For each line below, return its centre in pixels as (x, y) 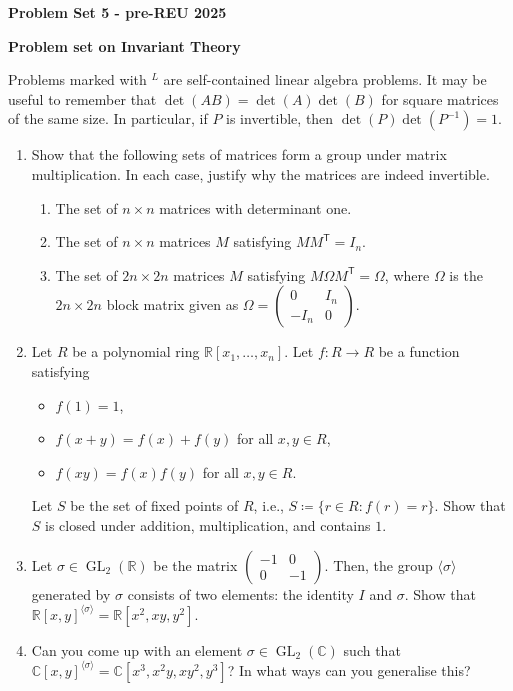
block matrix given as (172, 304)
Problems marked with (77, 79)
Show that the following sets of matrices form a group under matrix (239, 154)
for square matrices (440, 98)
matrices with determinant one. (255, 207)
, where (407, 274)
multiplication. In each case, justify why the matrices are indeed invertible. (260, 173)
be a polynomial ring (136, 351)
